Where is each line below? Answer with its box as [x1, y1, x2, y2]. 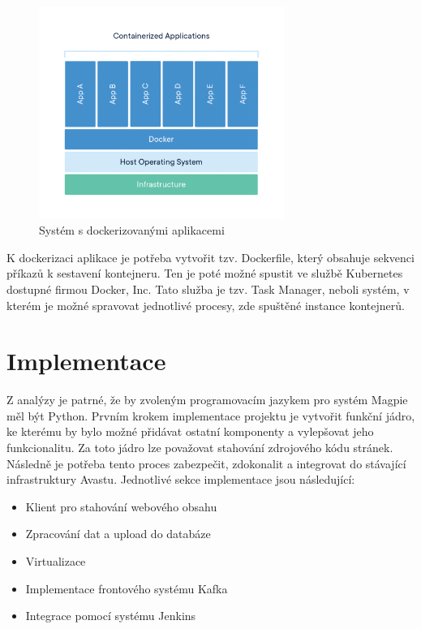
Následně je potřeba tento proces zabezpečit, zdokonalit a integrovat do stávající [6, 455, 406, 472]
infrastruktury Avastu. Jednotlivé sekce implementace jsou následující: [6, 471, 355, 488]
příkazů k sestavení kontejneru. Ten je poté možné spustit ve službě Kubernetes [6, 265, 403, 282]
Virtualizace [25, 553, 86, 570]
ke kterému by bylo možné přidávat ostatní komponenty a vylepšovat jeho [6, 423, 374, 440]
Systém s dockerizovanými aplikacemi [39, 222, 225, 239]
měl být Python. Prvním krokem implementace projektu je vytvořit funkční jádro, [6, 407, 415, 424]
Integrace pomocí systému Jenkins [25, 607, 196, 624]
